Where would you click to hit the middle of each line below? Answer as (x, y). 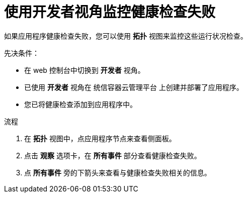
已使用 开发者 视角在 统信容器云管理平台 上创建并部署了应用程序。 (134, 87)
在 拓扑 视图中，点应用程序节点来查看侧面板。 (100, 138)
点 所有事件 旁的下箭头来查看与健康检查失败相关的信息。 (118, 172)
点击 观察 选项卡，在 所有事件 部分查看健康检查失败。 (113, 155)
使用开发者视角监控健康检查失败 (110, 12)
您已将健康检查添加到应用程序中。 (80, 104)
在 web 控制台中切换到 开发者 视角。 (85, 70)
